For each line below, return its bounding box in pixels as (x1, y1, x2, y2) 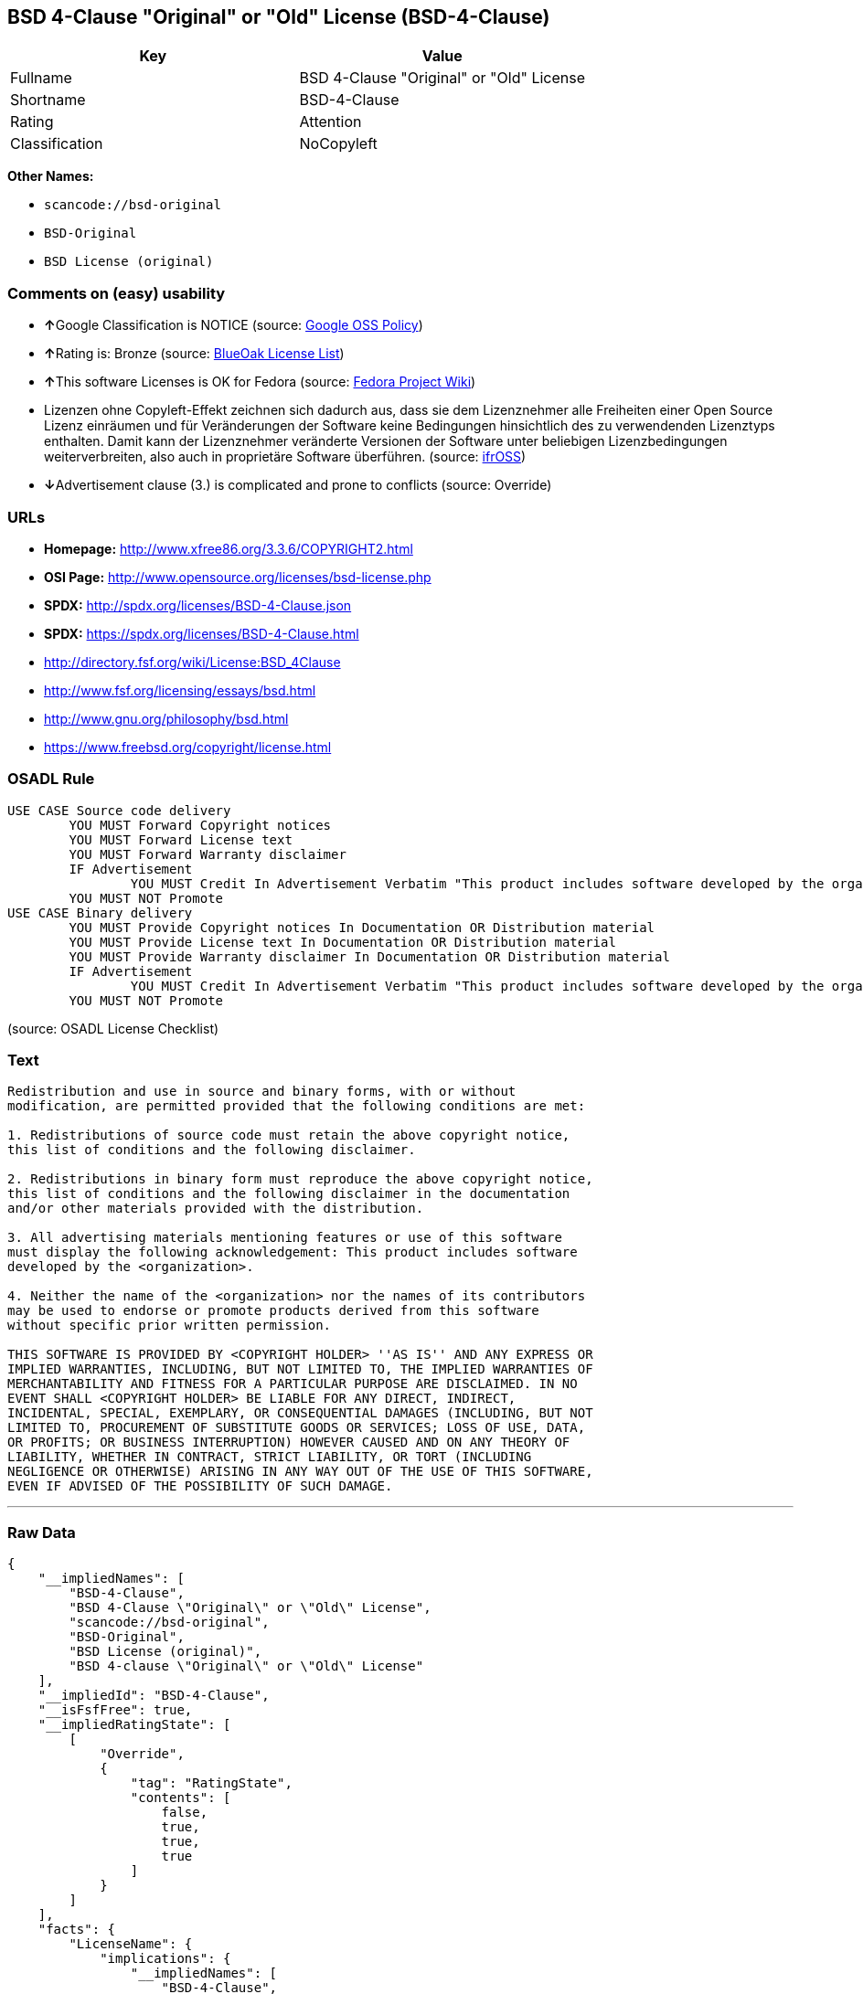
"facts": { (37, 1922, 116, 1937)
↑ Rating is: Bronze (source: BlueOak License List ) (44, 345, 345, 362)
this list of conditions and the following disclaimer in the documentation (7, 1186, 570, 1202)
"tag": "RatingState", (130, 1776, 293, 1791)
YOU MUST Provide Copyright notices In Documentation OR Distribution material (69, 919, 655, 935)
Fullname (10, 69, 72, 88)
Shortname (10, 90, 86, 110)
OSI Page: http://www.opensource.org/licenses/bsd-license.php (44, 568, 431, 585)
